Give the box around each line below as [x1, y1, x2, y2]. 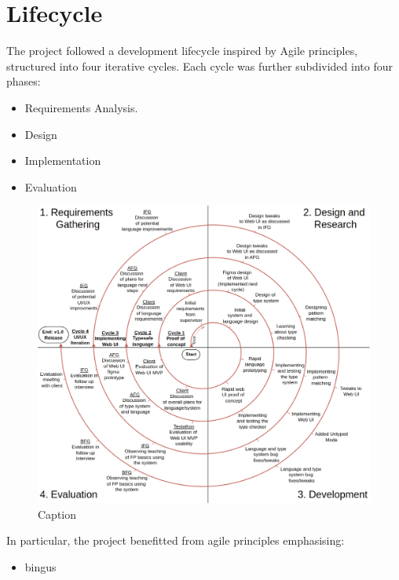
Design [24, 126, 57, 142]
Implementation [24, 152, 101, 169]
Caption [38, 505, 77, 522]
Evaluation [24, 178, 77, 195]
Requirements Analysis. [24, 99, 138, 115]
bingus [24, 558, 57, 575]
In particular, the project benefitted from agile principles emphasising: [6, 532, 345, 549]
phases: [6, 73, 41, 89]
